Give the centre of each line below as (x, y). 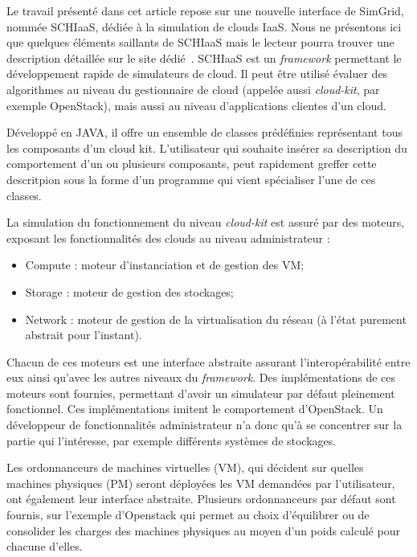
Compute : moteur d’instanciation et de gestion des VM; (165, 265)
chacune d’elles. (45, 546)
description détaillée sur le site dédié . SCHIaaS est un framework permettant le (204, 57)
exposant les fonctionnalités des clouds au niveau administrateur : (168, 238)
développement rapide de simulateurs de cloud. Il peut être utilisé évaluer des (197, 74)
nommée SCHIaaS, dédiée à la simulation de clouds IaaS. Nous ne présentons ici (204, 26)
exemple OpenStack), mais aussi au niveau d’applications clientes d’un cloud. (196, 105)
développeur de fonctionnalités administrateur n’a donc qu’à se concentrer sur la (204, 425)
